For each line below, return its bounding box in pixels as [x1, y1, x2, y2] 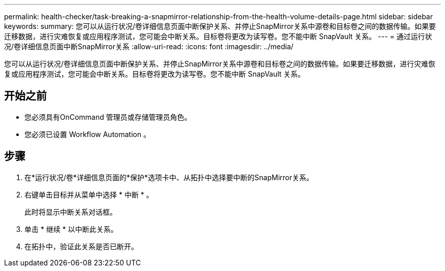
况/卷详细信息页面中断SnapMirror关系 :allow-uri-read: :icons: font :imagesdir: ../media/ [4, 42, 294, 51]
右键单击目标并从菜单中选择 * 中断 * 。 [24, 190, 153, 199]
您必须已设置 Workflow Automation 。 [24, 129, 151, 139]
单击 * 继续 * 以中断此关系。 [24, 224, 118, 233]
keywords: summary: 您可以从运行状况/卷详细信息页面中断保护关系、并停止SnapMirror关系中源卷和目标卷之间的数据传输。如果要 [4, 22, 436, 30]
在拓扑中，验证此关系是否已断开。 [24, 242, 138, 251]
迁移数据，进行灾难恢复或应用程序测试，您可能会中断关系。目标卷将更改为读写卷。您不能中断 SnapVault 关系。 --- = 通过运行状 [4, 32, 432, 41]
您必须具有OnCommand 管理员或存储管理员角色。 [24, 112, 192, 121]
